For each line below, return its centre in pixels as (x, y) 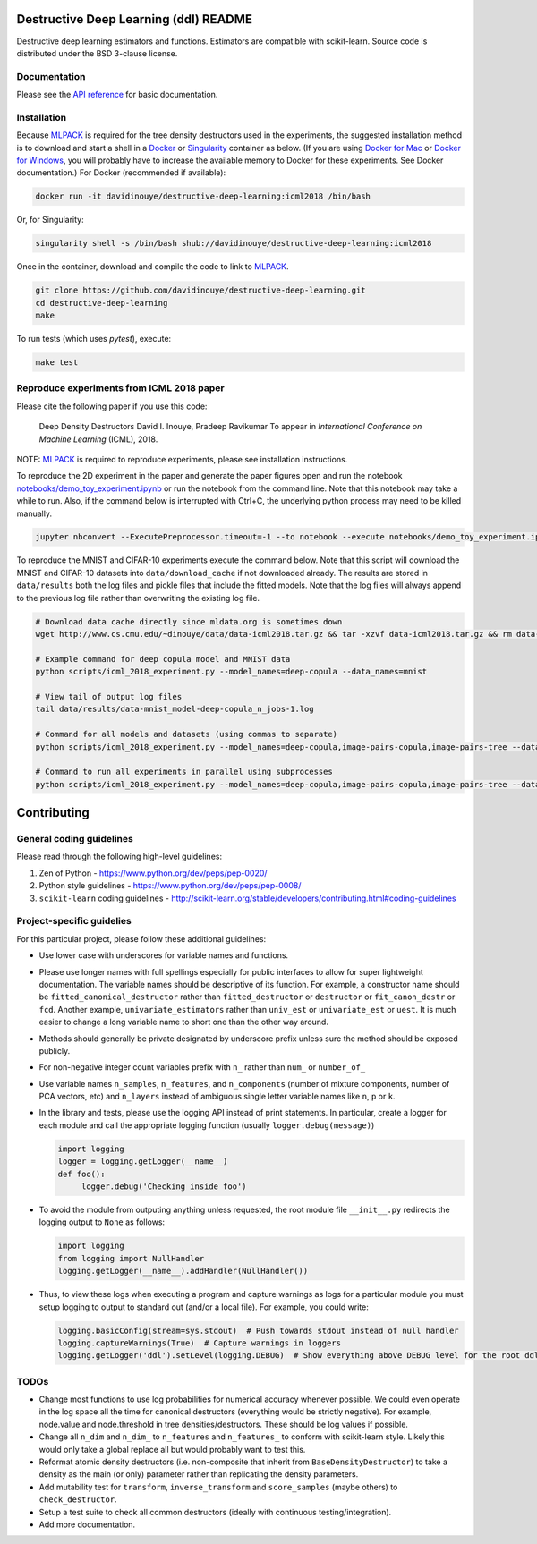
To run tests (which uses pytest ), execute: (94, 339)
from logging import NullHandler (131, 1258)
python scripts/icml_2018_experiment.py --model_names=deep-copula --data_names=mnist (231, 672)
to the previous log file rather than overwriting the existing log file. (138, 598)
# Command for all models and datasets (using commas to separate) (187, 734)
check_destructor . (78, 1499)
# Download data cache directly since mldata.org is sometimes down (189, 621)
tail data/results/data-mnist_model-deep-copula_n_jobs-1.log (175, 709)
